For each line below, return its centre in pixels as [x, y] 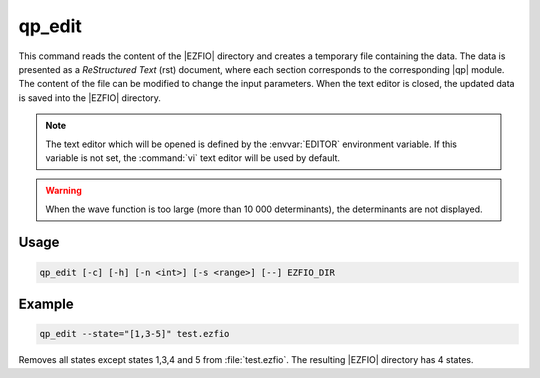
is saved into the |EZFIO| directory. [90, 97]
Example [46, 304]
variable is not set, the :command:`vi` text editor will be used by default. [192, 157]
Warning [63, 191]
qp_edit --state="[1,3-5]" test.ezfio [134, 334]
